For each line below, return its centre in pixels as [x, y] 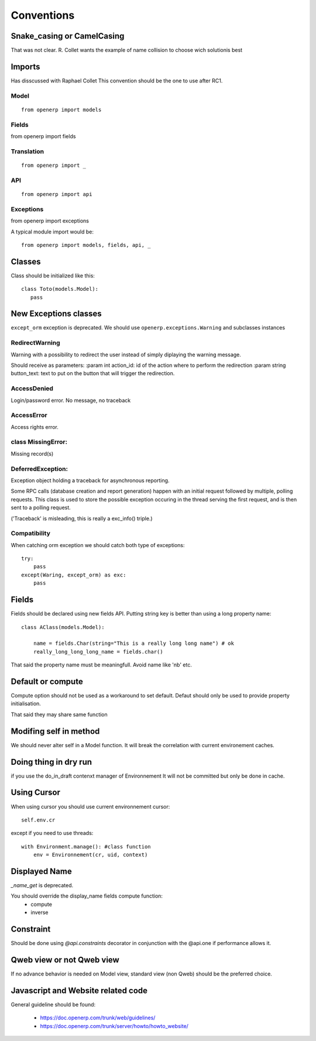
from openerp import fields [43, 136]
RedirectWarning [36, 343]
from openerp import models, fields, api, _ [86, 245]
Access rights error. [35, 427]
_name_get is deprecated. [42, 885]
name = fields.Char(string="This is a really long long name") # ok [133, 643]
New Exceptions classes [56, 314]
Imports [25, 66]
